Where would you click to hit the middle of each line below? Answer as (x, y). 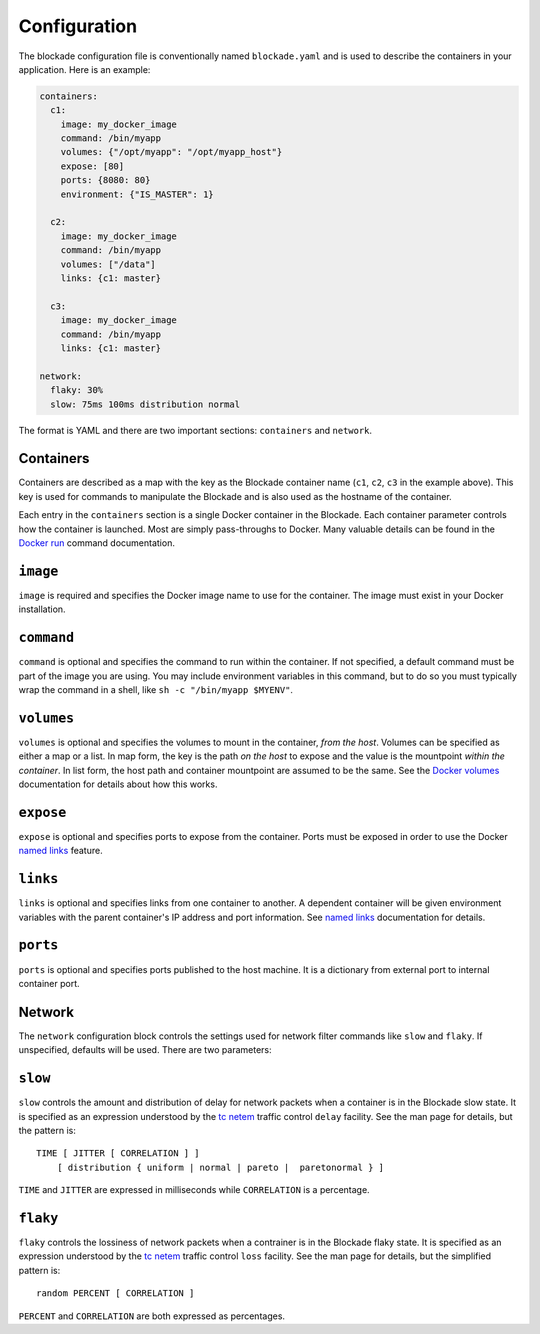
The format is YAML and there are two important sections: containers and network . (195, 430)
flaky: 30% (77, 390)
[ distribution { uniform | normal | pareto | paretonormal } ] (220, 1167)
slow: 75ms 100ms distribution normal (145, 404)
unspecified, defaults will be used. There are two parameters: (145, 1050)
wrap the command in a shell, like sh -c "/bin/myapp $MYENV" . (156, 689)
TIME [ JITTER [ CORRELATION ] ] (118, 1153)
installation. (42, 609)
